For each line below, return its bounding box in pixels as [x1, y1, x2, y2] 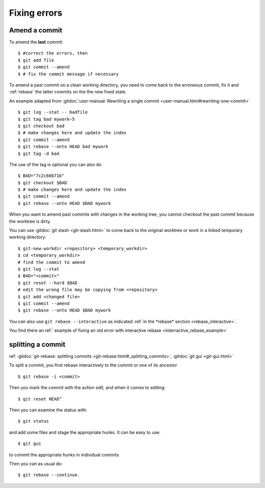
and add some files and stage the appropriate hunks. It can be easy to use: [9, 429, 160, 435]
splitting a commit [9, 340, 66, 348]
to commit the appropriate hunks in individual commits [9, 452, 119, 458]
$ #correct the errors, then [18, 51, 88, 56]
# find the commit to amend [18, 259, 85, 265]
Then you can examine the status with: [9, 407, 88, 413]
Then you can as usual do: [9, 460, 63, 466]
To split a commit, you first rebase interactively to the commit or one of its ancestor [9, 362, 178, 368]
